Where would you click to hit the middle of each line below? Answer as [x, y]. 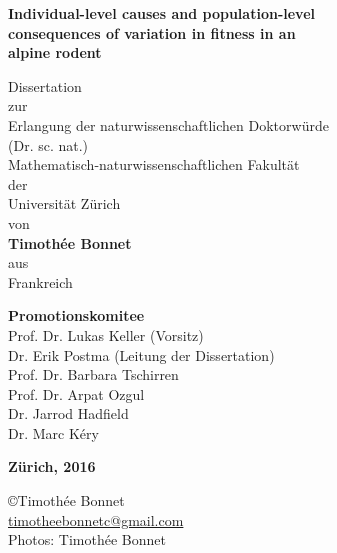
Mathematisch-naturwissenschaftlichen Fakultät [154, 164]
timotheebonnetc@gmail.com [96, 519]
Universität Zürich [64, 203]
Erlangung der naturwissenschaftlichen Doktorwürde [168, 124]
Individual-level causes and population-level [161, 13]
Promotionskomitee [76, 315]
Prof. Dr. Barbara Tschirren [93, 374]
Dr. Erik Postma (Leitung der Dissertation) [141, 354]
